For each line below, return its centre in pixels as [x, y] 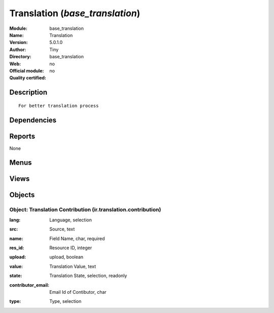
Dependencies [33, 120]
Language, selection [71, 220]
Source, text [62, 229]
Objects [22, 195]
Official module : [27, 70]
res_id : [17, 248]
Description [28, 92]
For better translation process [59, 106]
